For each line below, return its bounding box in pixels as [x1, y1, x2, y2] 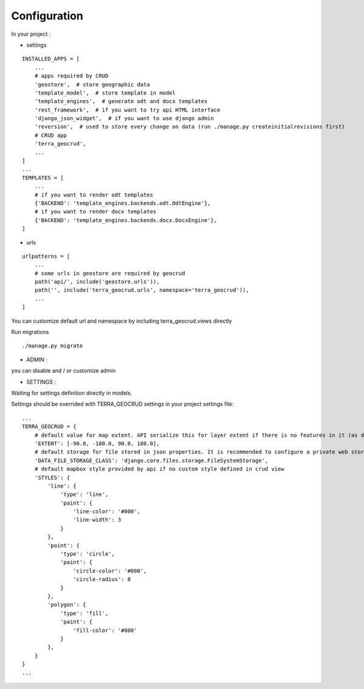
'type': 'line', [60, 491, 109, 498]
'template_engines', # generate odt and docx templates [34, 98, 207, 105]
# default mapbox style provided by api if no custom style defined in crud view [34, 466, 285, 472]
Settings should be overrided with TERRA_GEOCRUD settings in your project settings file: [11, 400, 234, 408]
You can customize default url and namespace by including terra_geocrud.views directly [11, 317, 232, 324]
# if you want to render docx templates [34, 208, 157, 215]
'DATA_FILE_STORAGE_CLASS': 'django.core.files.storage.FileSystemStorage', [34, 457, 269, 464]
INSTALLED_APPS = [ [22, 55, 80, 62]
